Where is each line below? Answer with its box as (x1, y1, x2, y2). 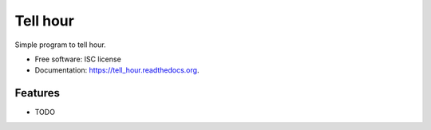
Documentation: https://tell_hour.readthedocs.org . (34, 65, 200, 75)
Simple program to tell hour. (14, 40, 107, 49)
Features (14, 86, 60, 100)
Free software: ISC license (34, 54, 121, 64)
